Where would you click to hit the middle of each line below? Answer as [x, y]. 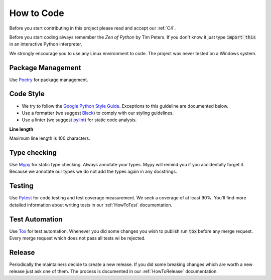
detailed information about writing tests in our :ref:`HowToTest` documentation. [91, 205]
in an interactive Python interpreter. [46, 44]
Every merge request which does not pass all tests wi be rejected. [77, 238]
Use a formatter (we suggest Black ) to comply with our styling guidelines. [98, 113]
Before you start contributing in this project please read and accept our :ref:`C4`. [93, 28]
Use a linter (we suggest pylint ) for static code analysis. [79, 120]
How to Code [37, 13]
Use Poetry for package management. [49, 80]
